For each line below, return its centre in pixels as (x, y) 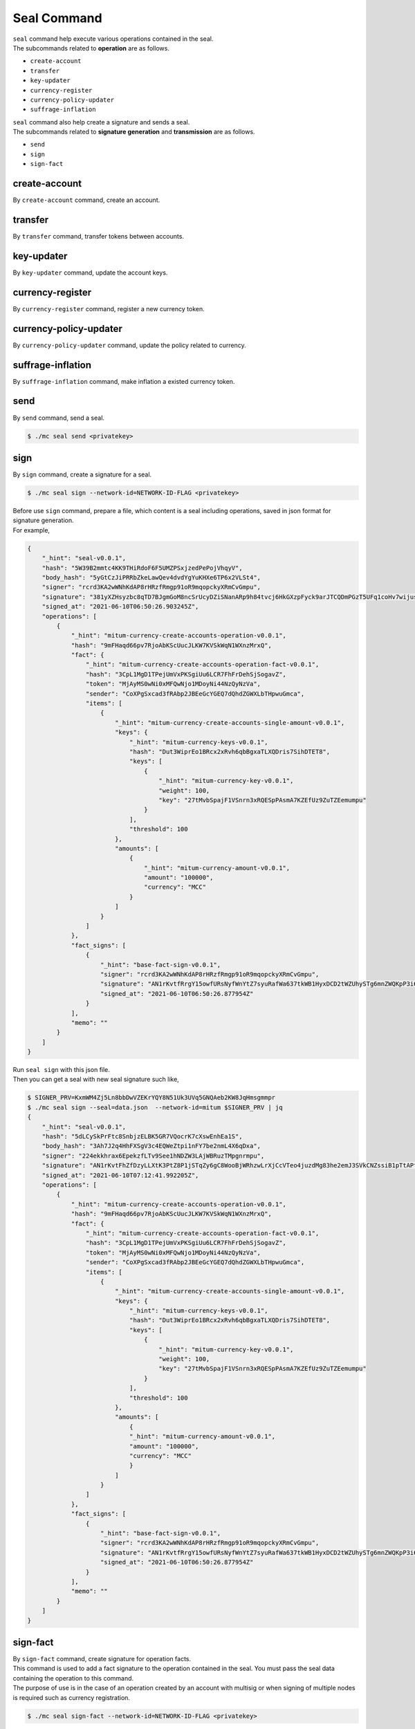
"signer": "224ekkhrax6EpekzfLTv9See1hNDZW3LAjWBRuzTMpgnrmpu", (153, 1156)
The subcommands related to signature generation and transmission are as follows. (134, 132)
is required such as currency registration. (72, 1697)
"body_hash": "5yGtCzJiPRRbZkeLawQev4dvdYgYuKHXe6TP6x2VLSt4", (151, 577)
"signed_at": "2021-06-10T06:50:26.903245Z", (120, 607)
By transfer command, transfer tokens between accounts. (99, 237)
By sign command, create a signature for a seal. (82, 474)
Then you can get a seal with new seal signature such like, (96, 1080)
